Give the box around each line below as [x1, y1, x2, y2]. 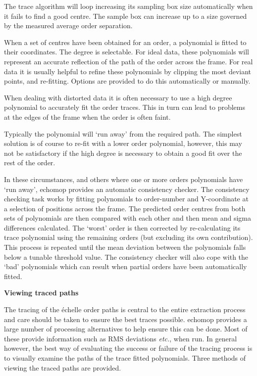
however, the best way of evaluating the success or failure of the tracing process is [4, 343, 253, 353]
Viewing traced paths [4, 287, 79, 298]
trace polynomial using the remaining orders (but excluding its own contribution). [4, 232, 253, 242]
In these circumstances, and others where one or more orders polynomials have [4, 174, 243, 184]
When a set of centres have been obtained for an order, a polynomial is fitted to [4, 37, 247, 47]
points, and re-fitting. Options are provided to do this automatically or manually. [4, 76, 251, 86]
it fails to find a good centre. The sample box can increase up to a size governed [4, 10, 247, 21]
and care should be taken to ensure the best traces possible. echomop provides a [4, 314, 247, 324]
